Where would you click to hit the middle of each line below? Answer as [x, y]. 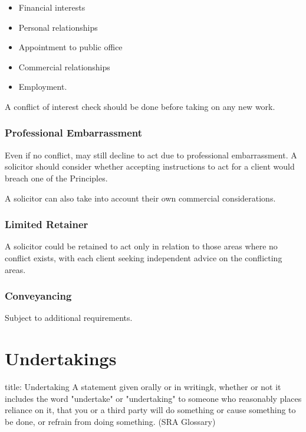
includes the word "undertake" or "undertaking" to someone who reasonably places [153, 398]
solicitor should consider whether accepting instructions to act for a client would [150, 166]
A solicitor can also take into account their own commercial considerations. [140, 198]
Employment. [43, 87]
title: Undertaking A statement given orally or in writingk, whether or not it [143, 387]
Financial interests [52, 7]
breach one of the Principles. [56, 178]
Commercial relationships [64, 66]
